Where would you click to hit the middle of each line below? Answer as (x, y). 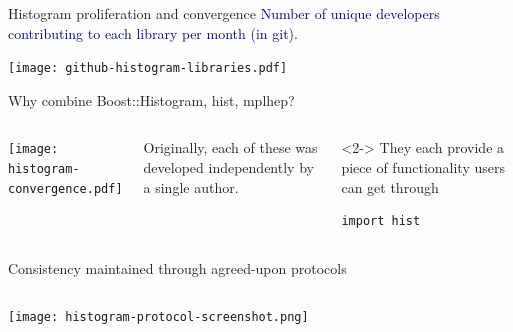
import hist (381, 221)
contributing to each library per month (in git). (153, 32)
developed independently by (228, 167)
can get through (390, 186)
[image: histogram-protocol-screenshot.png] (158, 317)
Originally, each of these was (230, 147)
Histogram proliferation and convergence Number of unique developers (224, 13)
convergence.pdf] (65, 188)
